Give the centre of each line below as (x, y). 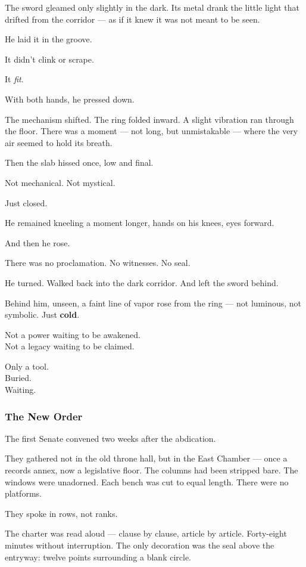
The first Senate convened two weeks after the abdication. (110, 438)
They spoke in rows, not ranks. (61, 513)
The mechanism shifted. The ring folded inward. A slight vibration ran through (149, 119)
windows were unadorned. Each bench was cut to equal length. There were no (147, 481)
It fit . (14, 79)
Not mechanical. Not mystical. (60, 182)
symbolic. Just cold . (42, 315)
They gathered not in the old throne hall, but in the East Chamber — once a (146, 458)
